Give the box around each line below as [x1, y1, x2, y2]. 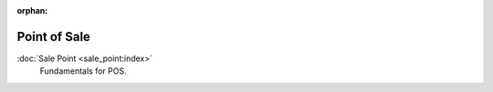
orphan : [16, 5, 48, 15]
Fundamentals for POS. [39, 66, 127, 77]
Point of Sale [16, 28, 91, 45]
